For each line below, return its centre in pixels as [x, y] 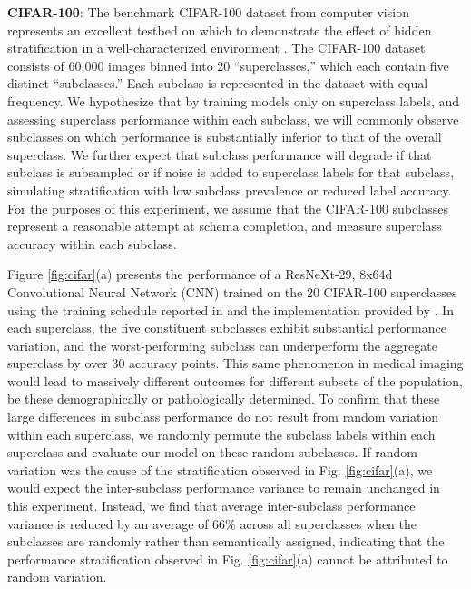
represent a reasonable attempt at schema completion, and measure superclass [225, 226]
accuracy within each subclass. [92, 243]
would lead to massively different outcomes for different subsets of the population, [235, 380]
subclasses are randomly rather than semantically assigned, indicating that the [226, 541]
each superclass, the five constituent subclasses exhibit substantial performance [227, 328]
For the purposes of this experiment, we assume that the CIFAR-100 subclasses [228, 208]
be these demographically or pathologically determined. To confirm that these [224, 399]
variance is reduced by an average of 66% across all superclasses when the [212, 523]
